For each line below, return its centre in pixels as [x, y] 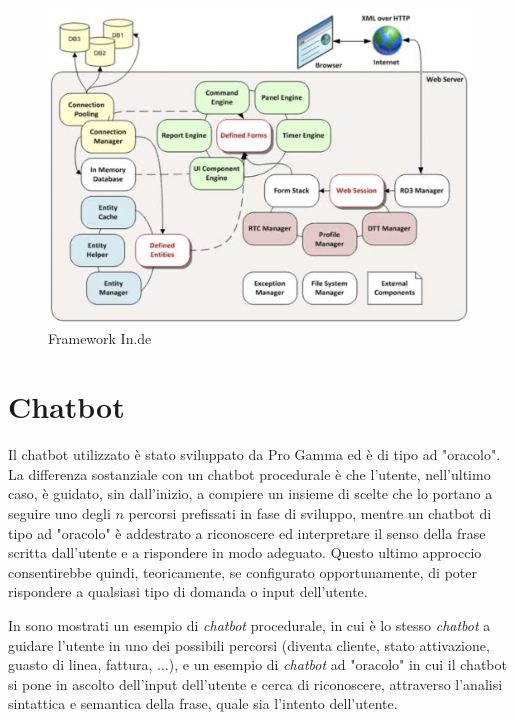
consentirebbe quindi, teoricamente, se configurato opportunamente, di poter [242, 571]
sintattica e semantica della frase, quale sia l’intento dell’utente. [203, 703]
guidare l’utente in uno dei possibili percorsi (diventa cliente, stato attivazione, [249, 644]
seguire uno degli [59, 513]
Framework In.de [100, 337]
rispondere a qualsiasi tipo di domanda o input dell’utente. [188, 591]
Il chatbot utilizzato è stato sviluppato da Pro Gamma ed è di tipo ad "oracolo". [254, 454]
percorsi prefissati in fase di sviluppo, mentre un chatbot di [310, 513]
